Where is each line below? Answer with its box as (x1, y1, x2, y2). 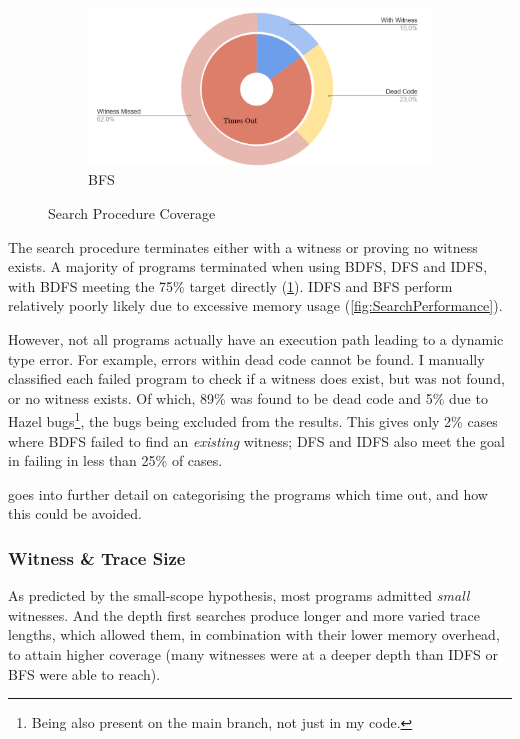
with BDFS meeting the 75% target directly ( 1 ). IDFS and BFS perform (8, 275, 453, 296)
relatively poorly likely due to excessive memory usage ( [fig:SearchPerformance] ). (8, 295, 503, 316)
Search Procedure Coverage (48, 203, 216, 224)
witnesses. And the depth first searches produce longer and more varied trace (8, 604, 481, 625)
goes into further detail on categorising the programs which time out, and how (8, 483, 488, 504)
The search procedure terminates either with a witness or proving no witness (8, 236, 478, 257)
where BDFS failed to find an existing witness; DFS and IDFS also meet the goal (8, 430, 506, 451)
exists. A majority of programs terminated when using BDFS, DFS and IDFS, (8, 256, 488, 277)
